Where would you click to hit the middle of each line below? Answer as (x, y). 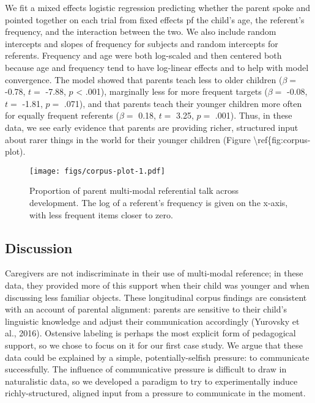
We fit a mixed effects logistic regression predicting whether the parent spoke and (158, 7)
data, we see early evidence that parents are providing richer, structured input (152, 127)
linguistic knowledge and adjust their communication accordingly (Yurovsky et (152, 321)
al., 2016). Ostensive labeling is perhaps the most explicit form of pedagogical (150, 333)
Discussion (39, 247)
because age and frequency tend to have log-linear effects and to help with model (157, 67)
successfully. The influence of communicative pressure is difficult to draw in (146, 369)
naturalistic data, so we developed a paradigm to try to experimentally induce (151, 381)
